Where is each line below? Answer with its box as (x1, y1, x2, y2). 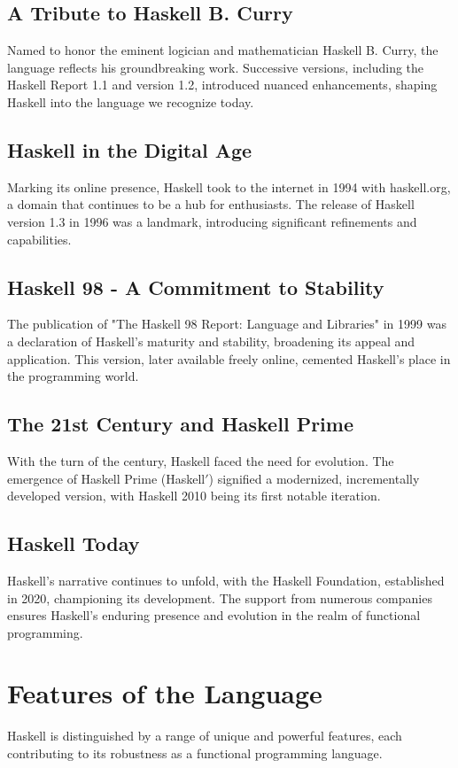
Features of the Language (7, 675, 322, 711)
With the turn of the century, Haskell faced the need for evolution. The (7, 451, 394, 469)
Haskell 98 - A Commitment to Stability (7, 273, 384, 300)
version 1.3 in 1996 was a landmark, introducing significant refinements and (7, 212, 417, 230)
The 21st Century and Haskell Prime (7, 410, 353, 438)
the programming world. (7, 367, 139, 385)
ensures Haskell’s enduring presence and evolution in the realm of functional (7, 606, 421, 624)
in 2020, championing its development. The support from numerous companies (7, 588, 432, 607)
